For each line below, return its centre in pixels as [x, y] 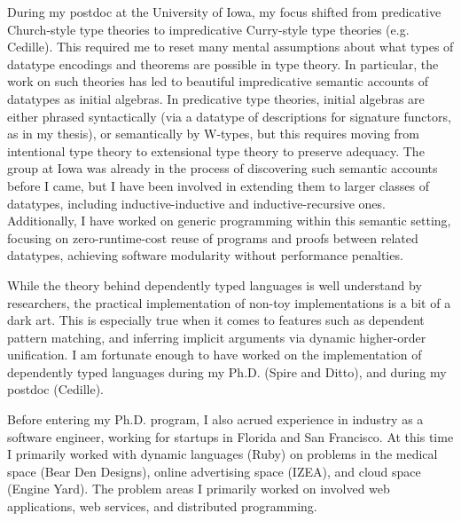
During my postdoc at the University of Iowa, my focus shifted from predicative [224, 12]
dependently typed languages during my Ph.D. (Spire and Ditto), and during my [227, 371]
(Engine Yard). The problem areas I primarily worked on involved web [199, 489]
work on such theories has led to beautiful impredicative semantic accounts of [218, 81]
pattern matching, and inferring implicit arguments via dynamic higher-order [217, 337]
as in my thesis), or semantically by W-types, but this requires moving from [214, 134]
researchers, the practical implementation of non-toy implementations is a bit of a [229, 302]
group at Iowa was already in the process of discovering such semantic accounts [223, 168]
